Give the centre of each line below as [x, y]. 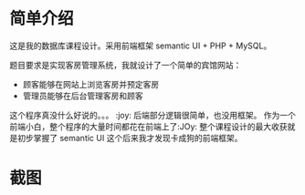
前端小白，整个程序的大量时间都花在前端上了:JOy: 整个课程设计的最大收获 [148, 126]
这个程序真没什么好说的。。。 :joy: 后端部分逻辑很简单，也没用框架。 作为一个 [153, 115]
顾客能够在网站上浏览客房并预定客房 [91, 84]
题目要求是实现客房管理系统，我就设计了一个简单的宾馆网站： [126, 65]
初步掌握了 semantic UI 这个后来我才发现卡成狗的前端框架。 [130, 138]
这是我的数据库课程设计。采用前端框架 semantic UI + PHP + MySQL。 [141, 46]
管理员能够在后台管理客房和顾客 [83, 96]
